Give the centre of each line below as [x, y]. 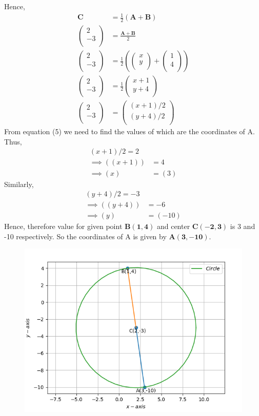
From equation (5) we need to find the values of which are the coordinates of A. [129, 131]
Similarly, [19, 184]
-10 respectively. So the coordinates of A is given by [85, 236]
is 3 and [243, 226]
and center [173, 226]
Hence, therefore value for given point [63, 226]
